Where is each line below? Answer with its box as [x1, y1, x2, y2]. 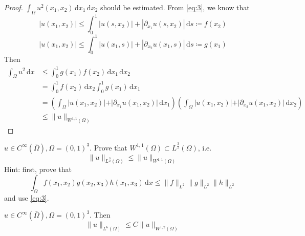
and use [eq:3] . [4, 192, 49, 203]
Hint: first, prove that [4, 164, 72, 175]
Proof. [4, 2, 23, 12]
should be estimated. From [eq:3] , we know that [100, 2, 250, 12]
